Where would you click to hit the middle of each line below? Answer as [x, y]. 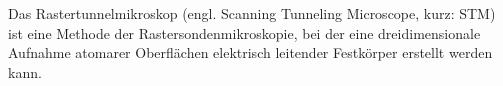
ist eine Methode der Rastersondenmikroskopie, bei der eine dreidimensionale [244, 32]
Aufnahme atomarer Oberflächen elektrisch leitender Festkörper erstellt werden [250, 52]
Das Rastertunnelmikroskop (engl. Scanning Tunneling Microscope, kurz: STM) [252, 13]
